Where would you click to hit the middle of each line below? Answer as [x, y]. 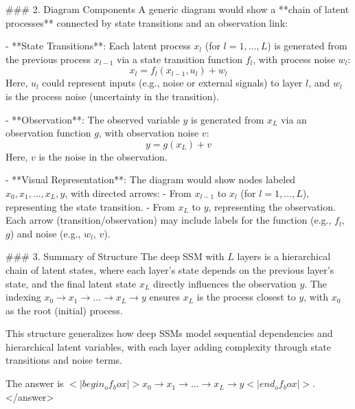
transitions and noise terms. [64, 360]
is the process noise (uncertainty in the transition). [112, 96]
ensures [164, 297]
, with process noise [294, 59]
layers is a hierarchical [284, 256]
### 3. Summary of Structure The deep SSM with [115, 256]
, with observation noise [149, 133]
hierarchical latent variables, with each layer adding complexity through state [169, 346]
